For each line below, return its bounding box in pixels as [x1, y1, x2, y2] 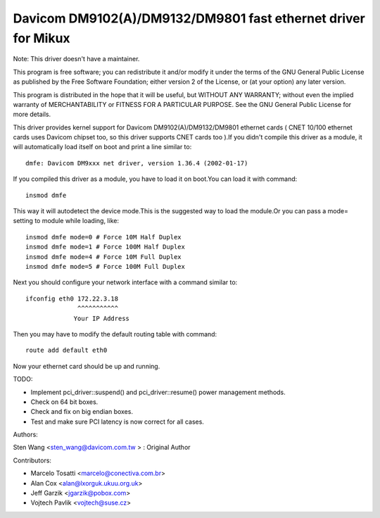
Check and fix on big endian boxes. [30, 408, 134, 416]
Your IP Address [73, 314, 130, 322]
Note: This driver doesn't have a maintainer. [13, 55, 140, 63]
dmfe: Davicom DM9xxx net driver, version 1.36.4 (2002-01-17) [25, 159, 248, 167]
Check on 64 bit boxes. [30, 398, 99, 406]
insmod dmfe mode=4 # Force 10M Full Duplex [25, 253, 182, 260]
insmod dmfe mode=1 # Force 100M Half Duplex [25, 243, 186, 251]
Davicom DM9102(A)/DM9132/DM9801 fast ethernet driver [13, 11, 365, 26]
